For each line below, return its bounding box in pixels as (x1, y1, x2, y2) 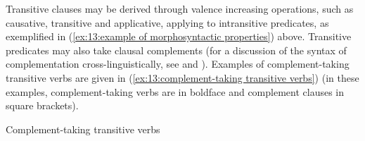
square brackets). (6, 98, 79, 113)
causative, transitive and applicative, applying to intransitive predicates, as (6, 15, 329, 30)
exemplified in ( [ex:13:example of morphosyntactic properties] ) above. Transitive (6, 29, 352, 44)
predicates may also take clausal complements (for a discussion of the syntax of (6, 42, 347, 57)
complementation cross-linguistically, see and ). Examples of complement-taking (6, 56, 350, 71)
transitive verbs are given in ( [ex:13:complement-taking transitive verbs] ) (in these (6, 70, 359, 85)
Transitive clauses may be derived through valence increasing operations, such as (6, 1, 354, 16)
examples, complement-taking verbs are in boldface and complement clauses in (6, 84, 345, 99)
